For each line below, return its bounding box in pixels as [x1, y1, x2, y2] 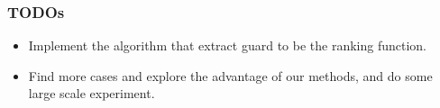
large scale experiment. [28, 84, 155, 103]
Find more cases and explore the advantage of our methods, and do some [28, 66, 433, 85]
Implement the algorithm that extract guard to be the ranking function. [28, 36, 426, 55]
